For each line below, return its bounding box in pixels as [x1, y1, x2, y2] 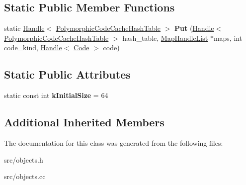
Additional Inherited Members [4, 114, 164, 130]
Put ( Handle [174, 23, 214, 33]
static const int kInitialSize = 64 [4, 90, 108, 100]
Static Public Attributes [4, 67, 131, 82]
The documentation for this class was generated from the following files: [4, 137, 223, 148]
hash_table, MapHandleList [122, 32, 208, 43]
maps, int [213, 32, 243, 43]
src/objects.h [4, 154, 43, 165]
